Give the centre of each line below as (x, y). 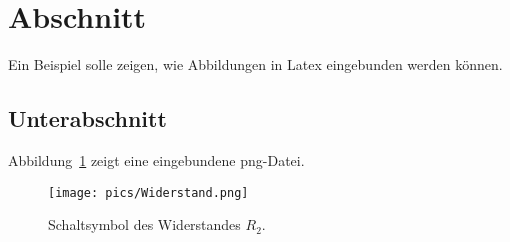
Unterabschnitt (87, 118)
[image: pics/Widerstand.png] (148, 192)
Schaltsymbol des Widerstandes (144, 224)
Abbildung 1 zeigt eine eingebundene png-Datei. (156, 159)
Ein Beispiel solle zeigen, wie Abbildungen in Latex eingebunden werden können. (255, 64)
